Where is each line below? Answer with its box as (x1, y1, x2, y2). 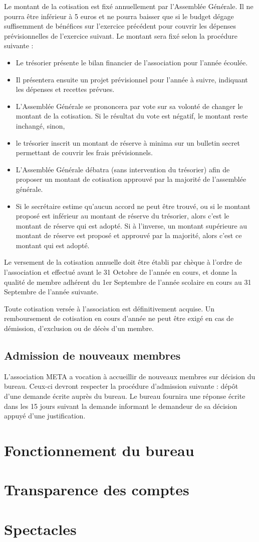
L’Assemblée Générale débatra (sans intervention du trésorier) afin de (16, 164, 230, 174)
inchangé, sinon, (16, 120, 65, 131)
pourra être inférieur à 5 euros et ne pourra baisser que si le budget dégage (4, 11, 234, 21)
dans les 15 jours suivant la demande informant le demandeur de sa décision (4, 400, 237, 411)
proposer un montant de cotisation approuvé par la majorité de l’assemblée (16, 174, 246, 184)
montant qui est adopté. (16, 240, 90, 250)
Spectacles (4, 518, 77, 539)
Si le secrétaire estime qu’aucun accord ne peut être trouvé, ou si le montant (16, 200, 250, 211)
